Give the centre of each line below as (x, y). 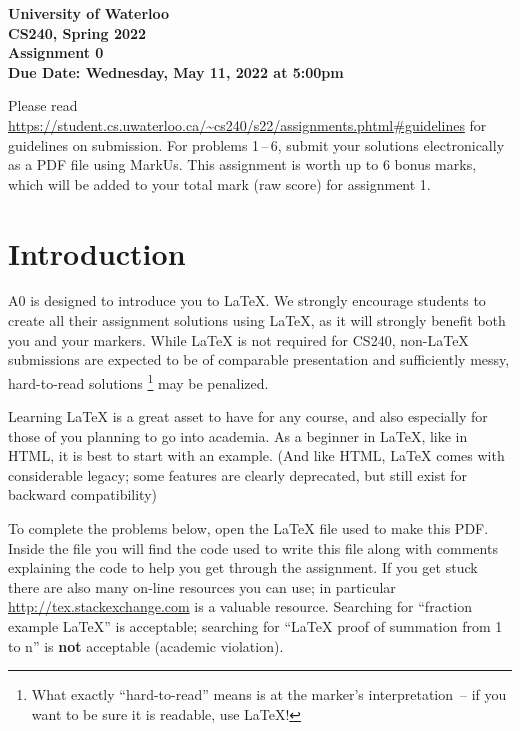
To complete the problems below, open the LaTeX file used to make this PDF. (248, 528)
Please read (43, 105)
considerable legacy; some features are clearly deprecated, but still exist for (238, 474)
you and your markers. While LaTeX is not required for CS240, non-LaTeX (238, 339)
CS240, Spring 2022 (77, 32)
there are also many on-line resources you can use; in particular (202, 586)
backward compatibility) (83, 494)
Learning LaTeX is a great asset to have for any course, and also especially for (248, 416)
